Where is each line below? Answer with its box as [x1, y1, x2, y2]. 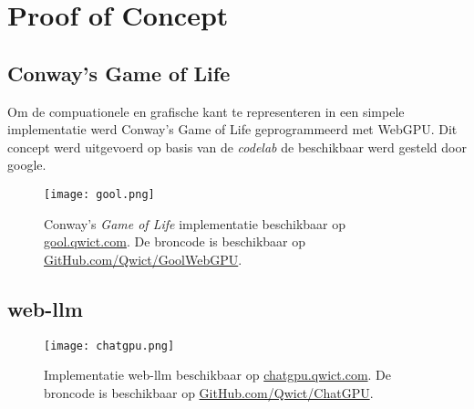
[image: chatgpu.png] [44, 339, 175, 352]
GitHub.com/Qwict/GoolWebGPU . [44, 249, 242, 268]
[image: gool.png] [44, 187, 155, 201]
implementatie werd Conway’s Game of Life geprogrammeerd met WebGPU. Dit [7, 120, 458, 139]
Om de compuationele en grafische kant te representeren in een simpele [7, 101, 405, 121]
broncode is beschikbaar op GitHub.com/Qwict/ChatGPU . [44, 383, 374, 402]
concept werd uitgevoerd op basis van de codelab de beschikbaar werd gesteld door [7, 137, 467, 156]
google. [7, 155, 46, 174]
